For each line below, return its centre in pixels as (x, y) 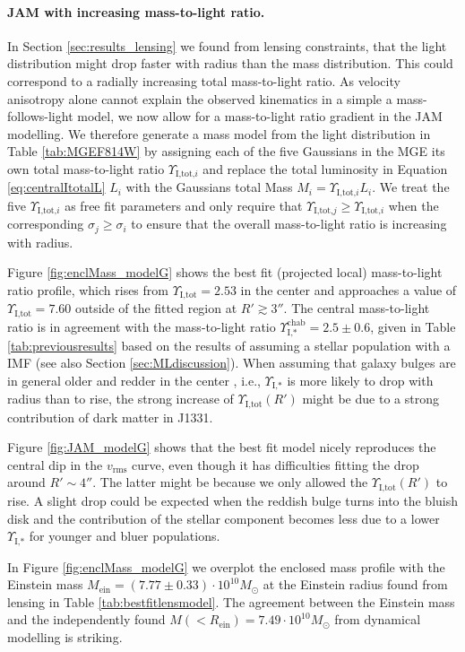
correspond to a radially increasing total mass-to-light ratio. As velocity (204, 80)
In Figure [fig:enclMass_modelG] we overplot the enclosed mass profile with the (226, 566)
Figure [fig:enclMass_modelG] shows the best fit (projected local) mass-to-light (225, 272)
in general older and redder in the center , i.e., (134, 380)
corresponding (46, 224)
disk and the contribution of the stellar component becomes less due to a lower (224, 518)
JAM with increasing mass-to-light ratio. (136, 11)
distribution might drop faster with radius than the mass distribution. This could (230, 63)
